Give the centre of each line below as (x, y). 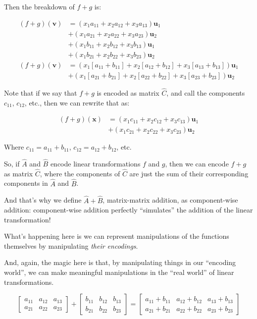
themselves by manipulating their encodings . (71, 245)
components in (26, 183)
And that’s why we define (43, 200)
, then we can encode (197, 164)
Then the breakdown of (39, 6)
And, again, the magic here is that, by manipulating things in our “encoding (120, 262)
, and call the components (206, 93)
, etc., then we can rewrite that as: (77, 102)
